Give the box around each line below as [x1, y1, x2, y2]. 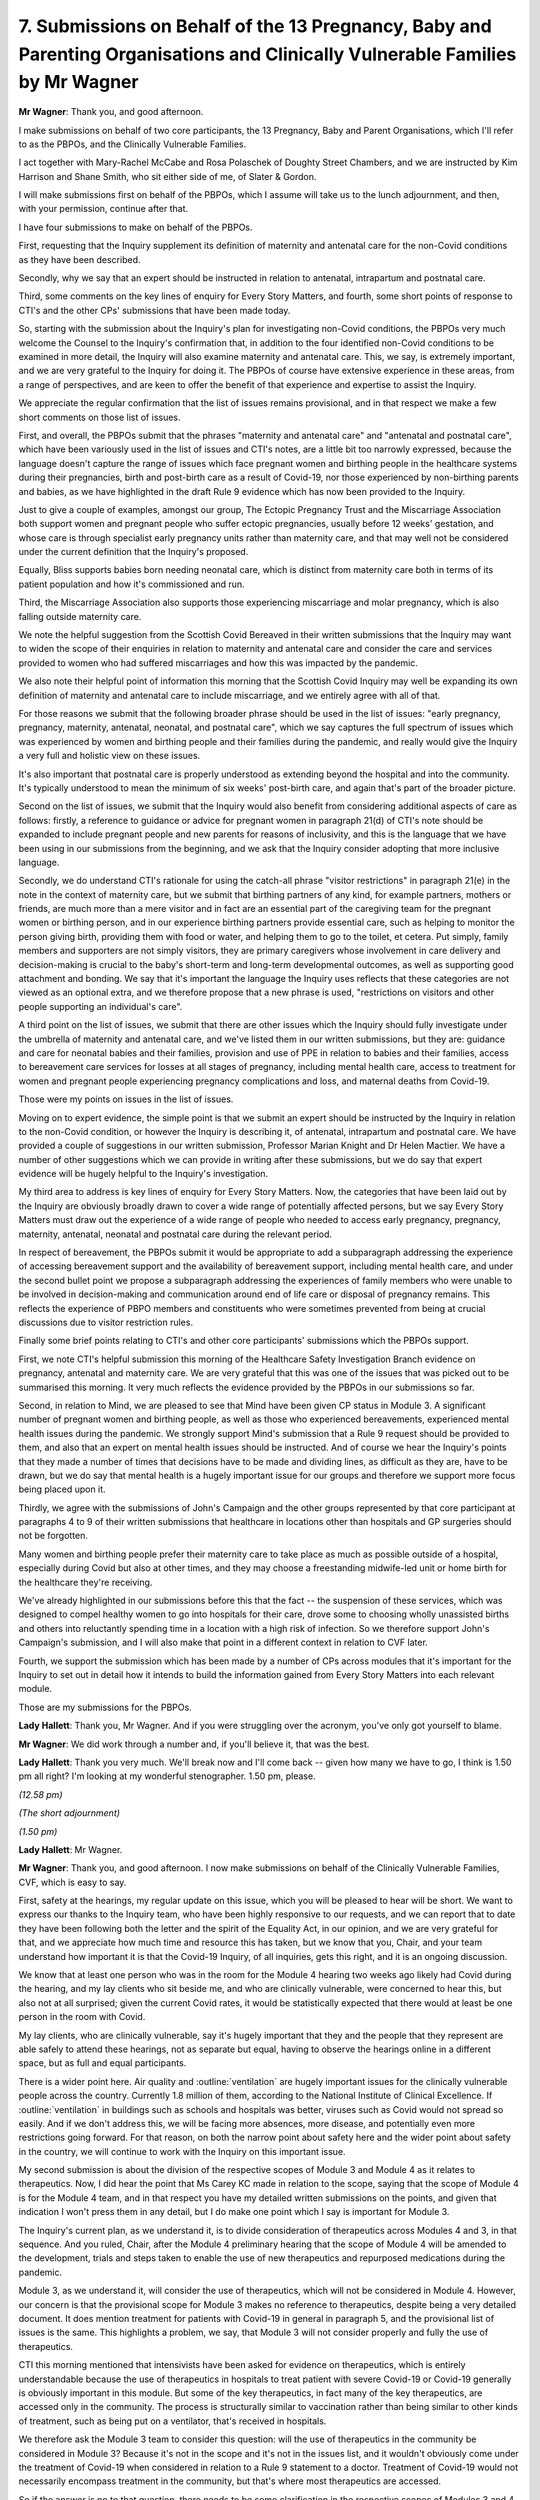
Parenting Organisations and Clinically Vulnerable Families [18, 43, 517, 65]
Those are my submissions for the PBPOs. [18, 1701, 192, 1713]
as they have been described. [18, 253, 141, 265]
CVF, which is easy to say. [18, 1876, 127, 1888]
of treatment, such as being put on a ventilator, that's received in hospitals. [18, 2415, 327, 2427]
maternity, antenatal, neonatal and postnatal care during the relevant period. [18, 1228, 333, 1240]
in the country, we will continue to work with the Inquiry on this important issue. [18, 2145, 346, 2157]
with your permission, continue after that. [18, 203, 189, 215]
